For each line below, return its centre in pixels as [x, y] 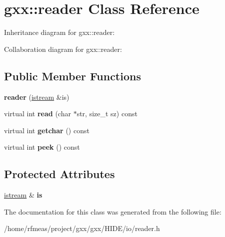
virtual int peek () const [42, 147]
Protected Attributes [59, 174]
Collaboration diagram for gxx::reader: [63, 49]
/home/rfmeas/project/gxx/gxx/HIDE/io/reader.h [82, 228]
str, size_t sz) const [107, 114]
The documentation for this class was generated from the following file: [113, 211]
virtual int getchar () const [47, 130]
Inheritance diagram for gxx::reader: [59, 32]
